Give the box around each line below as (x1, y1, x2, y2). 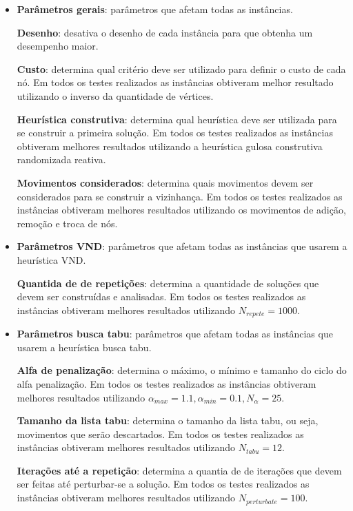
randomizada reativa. (17, 152, 106, 167)
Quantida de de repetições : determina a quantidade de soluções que (17, 275, 319, 290)
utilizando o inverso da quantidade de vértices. (17, 88, 214, 103)
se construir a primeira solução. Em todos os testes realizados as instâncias (17, 125, 333, 140)
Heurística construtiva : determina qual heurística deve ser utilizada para (17, 112, 337, 126)
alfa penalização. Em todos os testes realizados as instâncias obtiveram (17, 376, 316, 390)
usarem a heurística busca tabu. (17, 340, 152, 354)
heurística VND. (17, 252, 86, 267)
